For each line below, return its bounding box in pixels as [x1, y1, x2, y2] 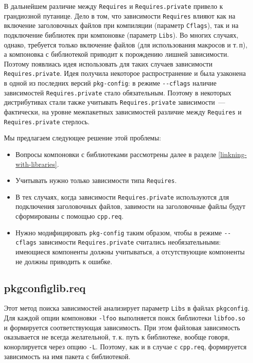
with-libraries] [15, 159, 57, 169]
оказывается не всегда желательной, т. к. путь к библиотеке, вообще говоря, [4, 332, 230, 342]
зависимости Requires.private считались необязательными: [39, 237, 221, 247]
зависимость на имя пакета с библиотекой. [4, 351, 130, 361]
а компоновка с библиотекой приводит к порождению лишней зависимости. [4, 49, 229, 59]
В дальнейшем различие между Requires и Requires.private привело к [4, 1, 223, 11]
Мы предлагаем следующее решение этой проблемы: [4, 133, 161, 143]
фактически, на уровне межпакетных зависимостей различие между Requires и [4, 107, 242, 117]
